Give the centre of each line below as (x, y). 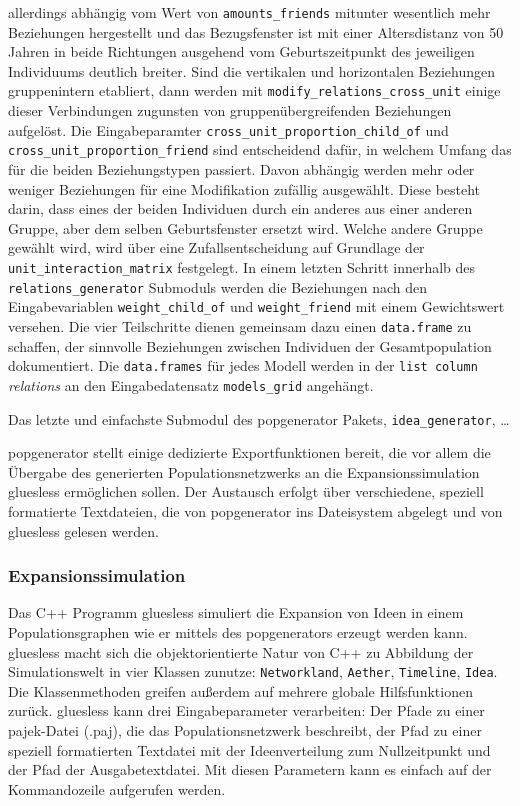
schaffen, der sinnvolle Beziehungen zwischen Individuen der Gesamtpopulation (250, 345)
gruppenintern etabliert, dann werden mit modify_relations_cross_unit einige (254, 90)
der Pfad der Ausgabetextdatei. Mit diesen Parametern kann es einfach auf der (250, 769)
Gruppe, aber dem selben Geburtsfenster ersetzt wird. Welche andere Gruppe (245, 227)
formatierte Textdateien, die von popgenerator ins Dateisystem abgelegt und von (255, 510)
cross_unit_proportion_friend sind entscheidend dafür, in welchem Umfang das (260, 149)
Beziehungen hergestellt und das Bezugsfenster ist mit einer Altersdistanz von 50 (256, 31)
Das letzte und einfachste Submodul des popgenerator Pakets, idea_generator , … (259, 418)
